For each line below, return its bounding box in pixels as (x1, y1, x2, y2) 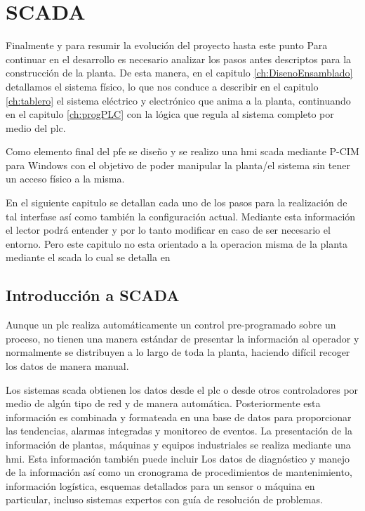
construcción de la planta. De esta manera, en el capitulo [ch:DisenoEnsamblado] (6, 65, 353, 80)
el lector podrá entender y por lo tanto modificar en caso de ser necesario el (6, 223, 331, 237)
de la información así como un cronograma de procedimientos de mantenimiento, (6, 465, 352, 479)
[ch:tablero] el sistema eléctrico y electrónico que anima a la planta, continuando (6, 93, 351, 107)
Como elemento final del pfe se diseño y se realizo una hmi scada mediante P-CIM (6, 144, 359, 159)
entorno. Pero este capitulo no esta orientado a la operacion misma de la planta (6, 236, 348, 251)
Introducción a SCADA (6, 284, 180, 306)
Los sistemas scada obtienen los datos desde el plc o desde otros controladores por (6, 382, 359, 397)
